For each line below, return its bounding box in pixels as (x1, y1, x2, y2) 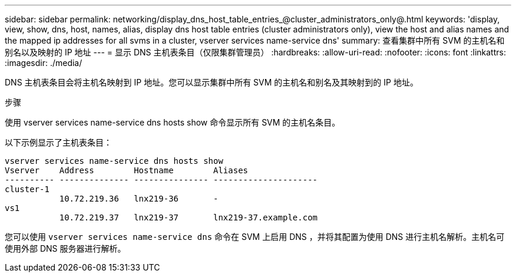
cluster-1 (5, 184, 49, 194)
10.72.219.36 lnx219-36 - (59, 194, 219, 203)
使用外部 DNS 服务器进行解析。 (5, 243, 126, 253)
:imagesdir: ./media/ (5, 58, 82, 68)
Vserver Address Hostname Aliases (5, 166, 249, 175)
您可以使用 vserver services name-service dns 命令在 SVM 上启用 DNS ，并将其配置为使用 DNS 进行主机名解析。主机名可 (5, 232, 505, 242)
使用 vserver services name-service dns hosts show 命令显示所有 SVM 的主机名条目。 (5, 117, 340, 127)
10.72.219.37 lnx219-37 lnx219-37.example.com (59, 213, 318, 222)
